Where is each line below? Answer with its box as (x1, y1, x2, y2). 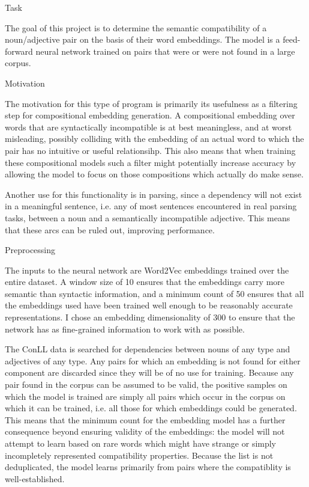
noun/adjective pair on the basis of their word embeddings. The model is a (5, 33, 280, 46)
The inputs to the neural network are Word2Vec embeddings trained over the (5, 263, 289, 276)
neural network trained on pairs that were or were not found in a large (35, 44, 295, 57)
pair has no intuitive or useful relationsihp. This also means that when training (5, 144, 296, 156)
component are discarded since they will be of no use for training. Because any (5, 366, 294, 379)
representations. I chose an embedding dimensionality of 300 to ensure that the (5, 311, 295, 323)
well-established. (5, 472, 65, 485)
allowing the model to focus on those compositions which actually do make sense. (5, 168, 304, 180)
